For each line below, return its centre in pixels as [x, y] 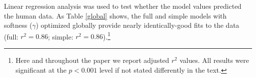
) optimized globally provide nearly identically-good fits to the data [137, 25]
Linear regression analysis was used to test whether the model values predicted [123, 6]
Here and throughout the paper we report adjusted [92, 60]
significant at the [41, 69]
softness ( [18, 25]
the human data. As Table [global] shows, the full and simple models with [115, 15]
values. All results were [214, 60]
